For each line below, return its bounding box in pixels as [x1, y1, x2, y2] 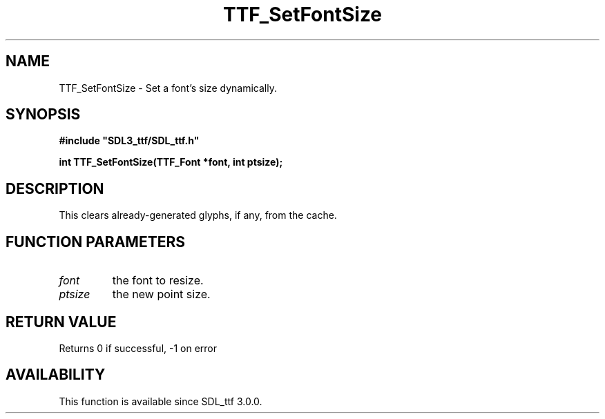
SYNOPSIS [6, 106, 81, 124]
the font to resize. [112, 273, 204, 288]
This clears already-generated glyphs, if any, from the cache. [59, 209, 337, 222]
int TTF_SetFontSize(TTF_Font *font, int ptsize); [59, 156, 283, 168]
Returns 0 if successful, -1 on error [59, 342, 218, 354]
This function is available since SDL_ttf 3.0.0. [59, 395, 262, 407]
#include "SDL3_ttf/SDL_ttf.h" [59, 135, 200, 147]
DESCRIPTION [6, 179, 104, 197]
